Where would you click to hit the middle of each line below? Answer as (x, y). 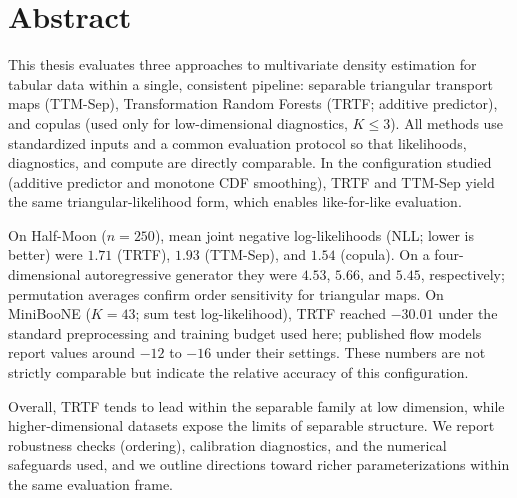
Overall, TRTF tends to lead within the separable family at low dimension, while (256, 405)
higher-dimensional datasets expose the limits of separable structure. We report (251, 425)
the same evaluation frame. (90, 484)
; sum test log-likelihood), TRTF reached (261, 313)
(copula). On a (385, 254)
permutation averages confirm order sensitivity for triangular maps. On (226, 293)
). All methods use (447, 122)
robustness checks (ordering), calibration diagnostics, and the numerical (227, 444)
